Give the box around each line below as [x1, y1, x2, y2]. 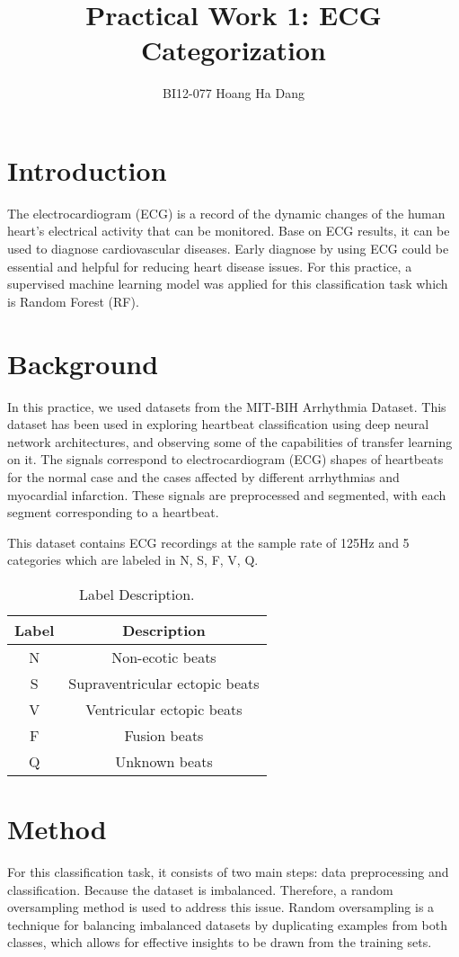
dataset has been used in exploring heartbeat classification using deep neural [7, 415, 429, 434]
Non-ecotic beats [111, 646, 216, 667]
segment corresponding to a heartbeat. [7, 503, 219, 522]
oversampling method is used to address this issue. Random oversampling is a [7, 898, 435, 917]
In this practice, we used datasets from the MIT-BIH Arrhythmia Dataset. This [7, 397, 446, 416]
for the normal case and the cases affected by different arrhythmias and [7, 467, 400, 486]
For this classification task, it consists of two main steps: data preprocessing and [7, 863, 449, 881]
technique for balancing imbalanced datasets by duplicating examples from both [7, 915, 447, 934]
